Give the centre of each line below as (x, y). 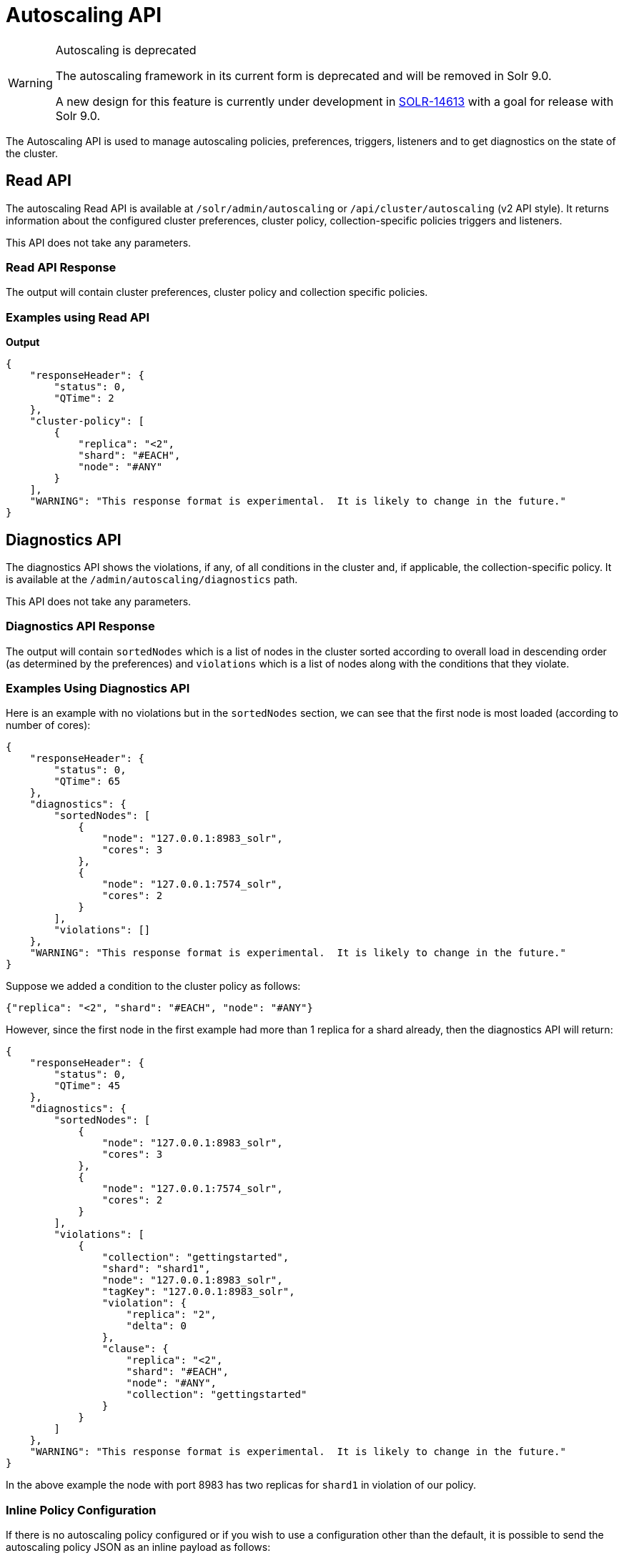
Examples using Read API (78, 317)
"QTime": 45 (87, 1086)
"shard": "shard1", (156, 1269)
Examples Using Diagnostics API (98, 689)
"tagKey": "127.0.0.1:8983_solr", (198, 1292)
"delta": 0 (156, 1326)
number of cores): (48, 725)
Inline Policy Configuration (81, 1510)
